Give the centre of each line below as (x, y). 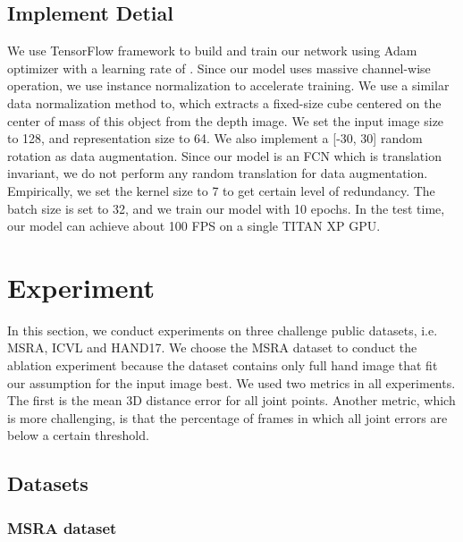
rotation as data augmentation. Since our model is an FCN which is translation (224, 155)
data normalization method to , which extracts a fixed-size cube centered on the (224, 102)
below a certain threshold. (78, 435)
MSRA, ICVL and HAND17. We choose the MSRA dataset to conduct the (212, 347)
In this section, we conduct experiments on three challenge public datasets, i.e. (223, 330)
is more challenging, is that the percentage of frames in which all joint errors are (227, 417)
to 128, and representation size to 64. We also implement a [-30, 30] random (215, 138)
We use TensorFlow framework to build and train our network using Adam (212, 51)
